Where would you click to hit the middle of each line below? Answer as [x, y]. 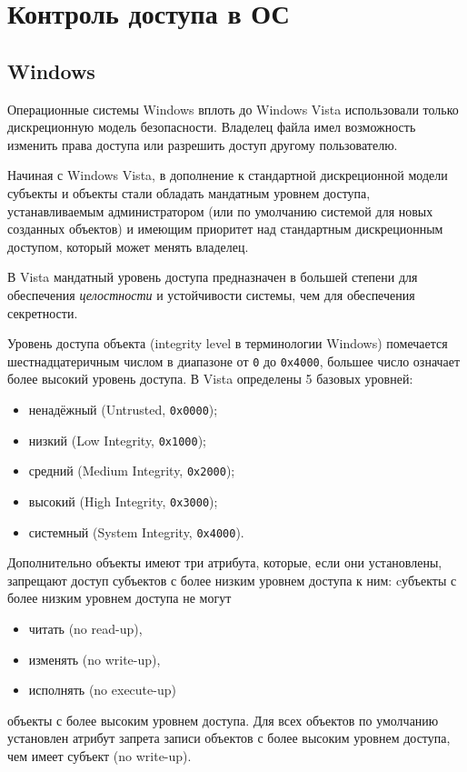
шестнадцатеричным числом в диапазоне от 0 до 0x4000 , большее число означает [234, 361]
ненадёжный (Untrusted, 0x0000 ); [123, 409]
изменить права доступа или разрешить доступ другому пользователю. [203, 144]
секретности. [43, 312]
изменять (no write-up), [94, 659]
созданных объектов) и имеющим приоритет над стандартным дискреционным [225, 229]
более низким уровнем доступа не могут [119, 598]
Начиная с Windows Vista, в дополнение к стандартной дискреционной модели [228, 175]
